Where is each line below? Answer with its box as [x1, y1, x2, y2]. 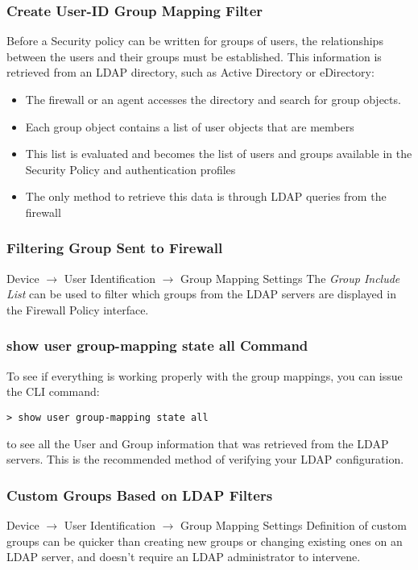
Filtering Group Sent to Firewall [6, 238, 223, 258]
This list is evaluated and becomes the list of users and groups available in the [25, 145, 412, 162]
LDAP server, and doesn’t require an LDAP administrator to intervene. [6, 548, 361, 565]
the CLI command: [6, 383, 100, 400]
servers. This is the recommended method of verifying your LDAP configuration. [6, 451, 404, 468]
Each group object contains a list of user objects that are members [25, 118, 354, 135]
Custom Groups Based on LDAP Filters [6, 485, 273, 505]
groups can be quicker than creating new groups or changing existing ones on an [6, 532, 403, 549]
